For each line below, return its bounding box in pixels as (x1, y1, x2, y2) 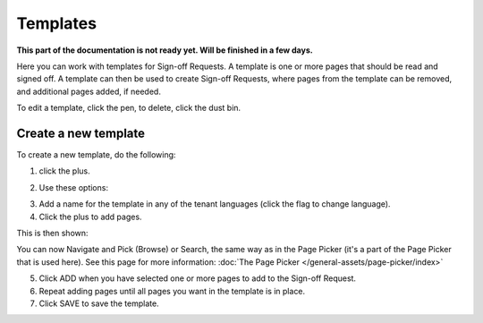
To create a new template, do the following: (16, 149, 176, 160)
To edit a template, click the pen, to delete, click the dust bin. (16, 103, 241, 114)
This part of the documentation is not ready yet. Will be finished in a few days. (16, 45, 313, 55)
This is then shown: (16, 227, 89, 238)
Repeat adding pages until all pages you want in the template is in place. (38, 285, 306, 296)
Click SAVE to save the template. (38, 298, 160, 309)
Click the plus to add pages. (38, 211, 142, 222)
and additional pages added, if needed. (16, 86, 161, 97)
